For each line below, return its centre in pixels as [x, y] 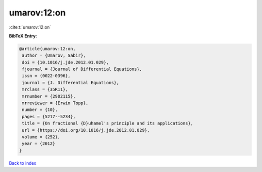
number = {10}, [40, 110]
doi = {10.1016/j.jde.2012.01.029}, [65, 62]
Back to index [23, 163]
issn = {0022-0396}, [46, 76]
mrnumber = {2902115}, [49, 96]
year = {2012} [39, 144]
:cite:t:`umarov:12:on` [30, 27]
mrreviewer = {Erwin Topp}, [55, 103]
